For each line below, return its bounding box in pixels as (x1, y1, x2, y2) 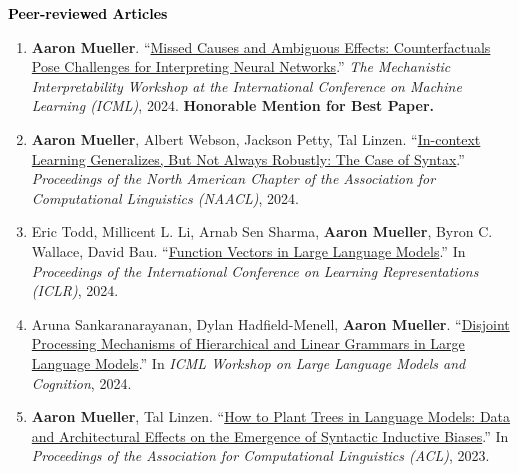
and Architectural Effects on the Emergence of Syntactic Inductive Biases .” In (31, 425, 509, 446)
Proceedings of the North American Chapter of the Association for (31, 168, 436, 189)
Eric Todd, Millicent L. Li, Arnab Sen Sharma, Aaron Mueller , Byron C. (31, 221, 493, 242)
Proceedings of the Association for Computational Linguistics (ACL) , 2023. (31, 445, 490, 466)
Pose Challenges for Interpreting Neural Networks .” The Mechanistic (31, 56, 451, 77)
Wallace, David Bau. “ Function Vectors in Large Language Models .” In (31, 240, 466, 261)
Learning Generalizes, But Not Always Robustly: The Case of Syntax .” (31, 148, 465, 169)
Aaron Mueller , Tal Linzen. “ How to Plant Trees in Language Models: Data (31, 406, 511, 427)
